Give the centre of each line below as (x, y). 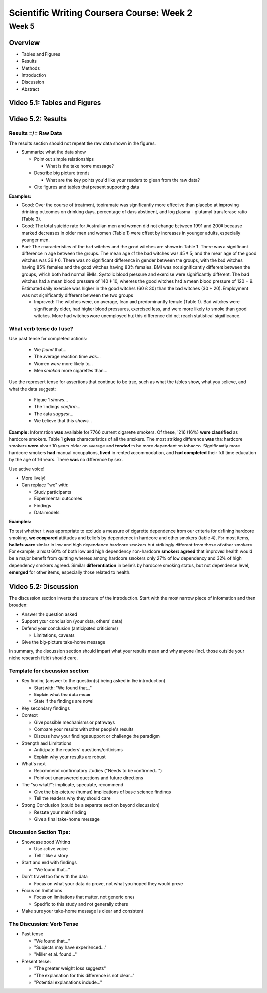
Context (30, 715)
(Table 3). (31, 219)
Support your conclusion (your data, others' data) (72, 621)
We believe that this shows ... (63, 421)
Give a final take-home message (67, 819)
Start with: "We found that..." (63, 688)
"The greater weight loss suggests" (70, 968)
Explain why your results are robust (70, 757)
